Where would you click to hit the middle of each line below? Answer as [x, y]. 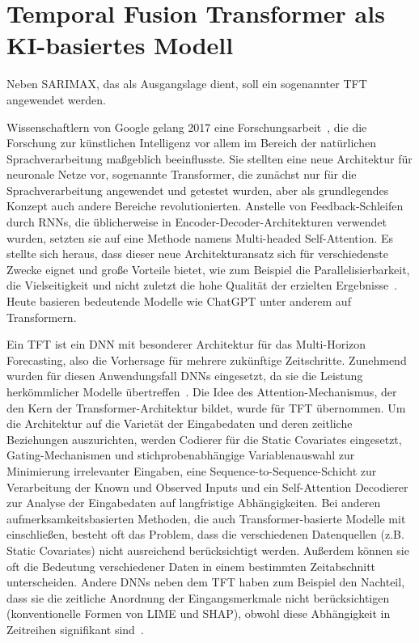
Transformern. [42, 317]
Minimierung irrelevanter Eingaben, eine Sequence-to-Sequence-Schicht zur [192, 470]
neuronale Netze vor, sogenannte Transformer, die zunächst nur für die [182, 174]
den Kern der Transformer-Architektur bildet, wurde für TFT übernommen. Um [206, 407]
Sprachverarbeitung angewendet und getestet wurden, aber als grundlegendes [198, 190]
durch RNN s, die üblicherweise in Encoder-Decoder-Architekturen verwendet [197, 222]
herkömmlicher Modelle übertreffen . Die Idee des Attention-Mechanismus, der [202, 391]
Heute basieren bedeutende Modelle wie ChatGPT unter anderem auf [179, 301]
